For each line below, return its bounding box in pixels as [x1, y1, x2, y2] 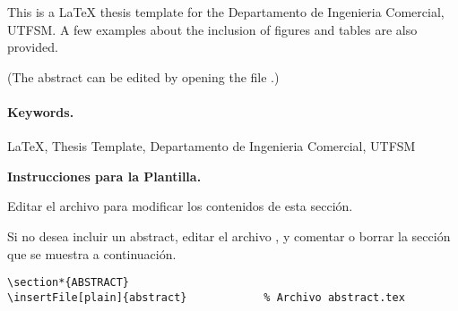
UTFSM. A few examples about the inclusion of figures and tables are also [7, 20, 418, 38]
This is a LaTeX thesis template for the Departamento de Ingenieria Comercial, [7, 3, 445, 21]
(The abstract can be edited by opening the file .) [7, 67, 280, 86]
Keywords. [7, 102, 74, 121]
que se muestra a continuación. [7, 244, 177, 263]
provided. [7, 38, 58, 56]
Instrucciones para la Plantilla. [7, 166, 202, 185]
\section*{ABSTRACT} [7, 276, 130, 290]
